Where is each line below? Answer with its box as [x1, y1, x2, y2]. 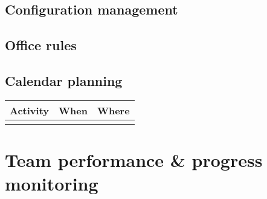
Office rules [5, 36, 77, 54]
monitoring [5, 171, 98, 196]
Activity [10, 103, 49, 117]
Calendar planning [5, 71, 123, 90]
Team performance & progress [5, 147, 263, 172]
